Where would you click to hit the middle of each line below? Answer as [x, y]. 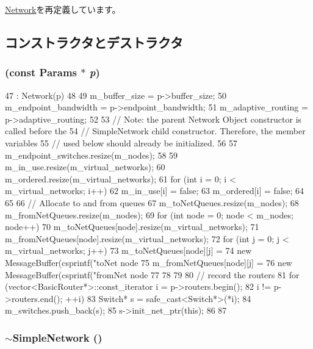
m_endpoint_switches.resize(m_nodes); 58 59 [92, 155]
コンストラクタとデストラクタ [94, 42]
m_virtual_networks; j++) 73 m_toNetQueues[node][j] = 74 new [128, 250]
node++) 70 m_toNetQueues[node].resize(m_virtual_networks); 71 [132, 227]
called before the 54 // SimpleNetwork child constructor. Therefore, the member [155, 131]
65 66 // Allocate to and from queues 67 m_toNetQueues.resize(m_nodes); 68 [152, 202]
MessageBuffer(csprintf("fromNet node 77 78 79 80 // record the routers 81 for [152, 274]
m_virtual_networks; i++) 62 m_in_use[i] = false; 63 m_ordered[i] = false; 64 [155, 191]
